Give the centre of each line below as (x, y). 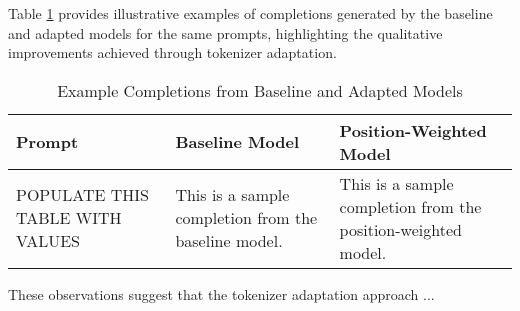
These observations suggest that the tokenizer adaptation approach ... (221, 293)
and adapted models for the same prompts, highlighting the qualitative (225, 32)
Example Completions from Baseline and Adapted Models (260, 90)
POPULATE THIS (82, 195)
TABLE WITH (69, 218)
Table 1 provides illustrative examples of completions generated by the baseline (250, 13)
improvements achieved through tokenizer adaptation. (172, 52)
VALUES (48, 241)
